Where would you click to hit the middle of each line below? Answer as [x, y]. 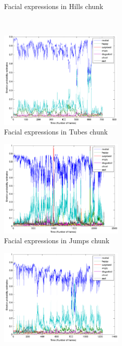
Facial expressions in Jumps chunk [57, 240]
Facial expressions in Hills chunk [54, 6]
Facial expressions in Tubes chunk [56, 132]
